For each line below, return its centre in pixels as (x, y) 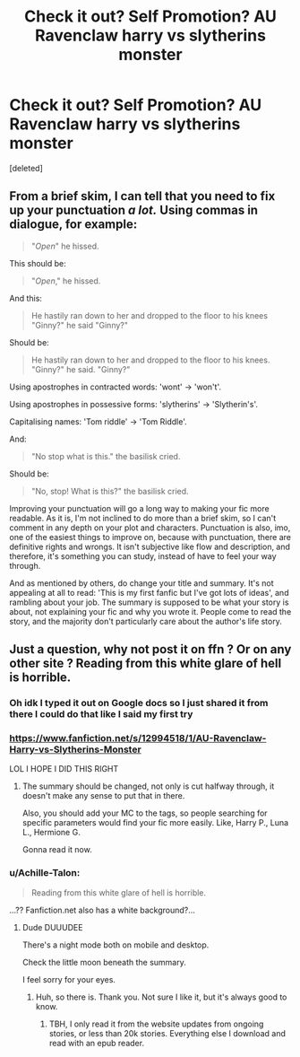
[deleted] (26, 168)
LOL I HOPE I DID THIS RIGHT (64, 769)
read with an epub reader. (97, 1043)
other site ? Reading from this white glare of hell (146, 664)
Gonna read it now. (57, 850)
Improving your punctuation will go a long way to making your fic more (140, 508)
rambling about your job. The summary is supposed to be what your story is (149, 602)
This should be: (38, 263)
